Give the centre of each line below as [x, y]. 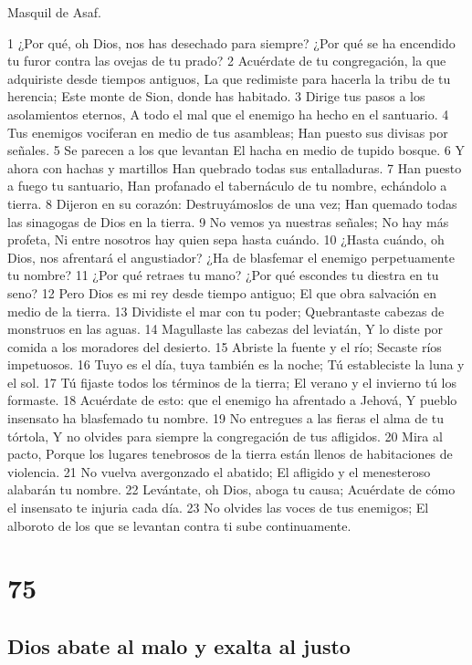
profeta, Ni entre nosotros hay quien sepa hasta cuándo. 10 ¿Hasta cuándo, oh [226, 239]
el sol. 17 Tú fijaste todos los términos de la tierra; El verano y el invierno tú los [232, 382]
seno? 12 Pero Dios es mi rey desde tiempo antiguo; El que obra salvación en [222, 292]
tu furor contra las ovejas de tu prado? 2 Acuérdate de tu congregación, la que [227, 61]
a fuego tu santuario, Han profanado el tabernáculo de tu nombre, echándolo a [227, 186]
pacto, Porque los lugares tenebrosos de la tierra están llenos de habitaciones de [230, 454]
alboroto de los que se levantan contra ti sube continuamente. [179, 525]
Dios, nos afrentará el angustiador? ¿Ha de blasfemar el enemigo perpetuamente [231, 257]
